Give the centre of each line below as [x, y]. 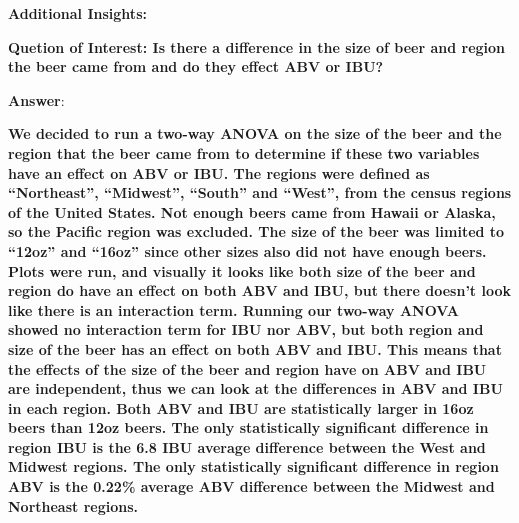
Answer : [36, 99]
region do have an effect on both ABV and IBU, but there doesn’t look [259, 290]
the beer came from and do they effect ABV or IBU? [196, 66]
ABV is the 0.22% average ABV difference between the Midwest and [251, 486]
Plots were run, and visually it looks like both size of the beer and [242, 270]
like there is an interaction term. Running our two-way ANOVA [233, 309]
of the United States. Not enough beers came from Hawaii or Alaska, [252, 211]
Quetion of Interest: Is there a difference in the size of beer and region [257, 46]
